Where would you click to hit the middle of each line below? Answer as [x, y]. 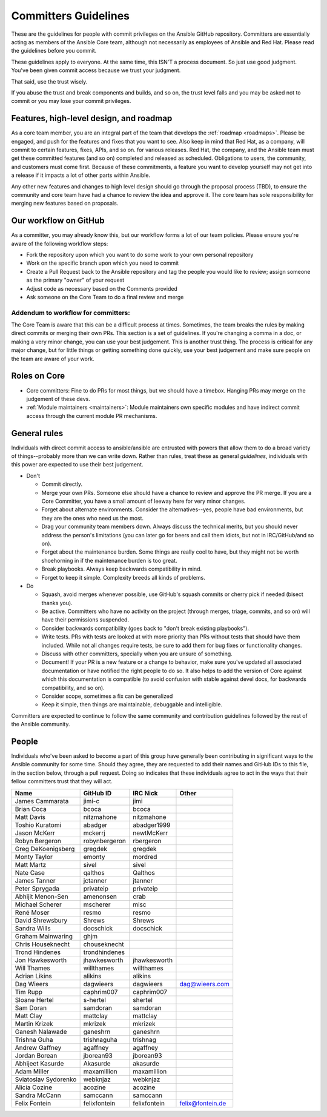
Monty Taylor [34, 857]
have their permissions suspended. [85, 620]
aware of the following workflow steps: [60, 244]
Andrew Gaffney [38, 1047]
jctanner [95, 880]
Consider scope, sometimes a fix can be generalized [107, 696]
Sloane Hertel [34, 999]
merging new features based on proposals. [65, 204]
